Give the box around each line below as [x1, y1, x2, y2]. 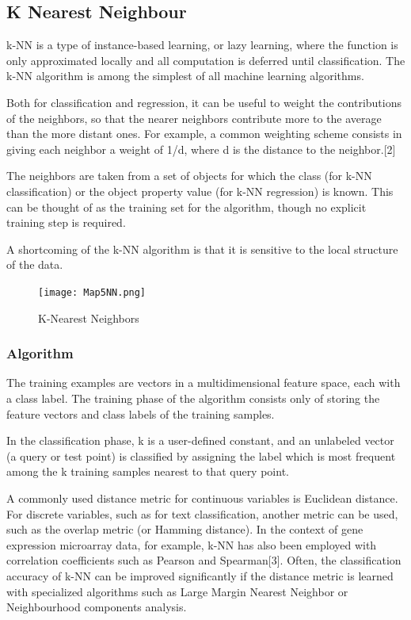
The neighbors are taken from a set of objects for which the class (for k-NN [6, 167, 372, 184]
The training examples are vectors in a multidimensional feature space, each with [6, 374, 401, 391]
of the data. [6, 256, 63, 273]
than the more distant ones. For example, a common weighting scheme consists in [6, 125, 402, 142]
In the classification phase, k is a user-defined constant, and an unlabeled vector [6, 432, 394, 449]
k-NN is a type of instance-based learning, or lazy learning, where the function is [6, 36, 398, 53]
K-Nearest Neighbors [38, 309, 139, 326]
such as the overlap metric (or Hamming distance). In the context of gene [6, 521, 363, 538]
